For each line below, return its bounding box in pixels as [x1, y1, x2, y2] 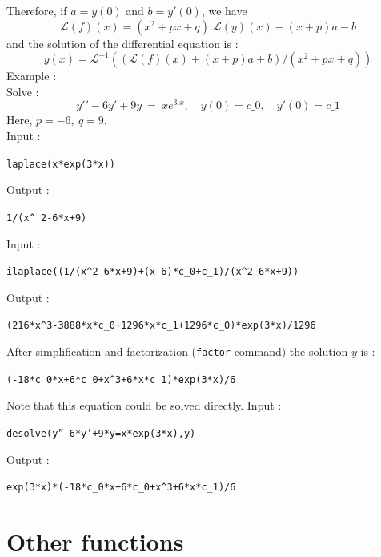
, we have [201, 2, 247, 18]
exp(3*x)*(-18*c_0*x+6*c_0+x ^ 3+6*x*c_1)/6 [6, 482, 236, 494]
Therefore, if [6, 2, 67, 18]
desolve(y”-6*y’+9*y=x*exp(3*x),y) [6, 427, 196, 439]
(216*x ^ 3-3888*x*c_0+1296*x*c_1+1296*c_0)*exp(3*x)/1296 [6, 320, 316, 332]
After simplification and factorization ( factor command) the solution [6, 343, 348, 360]
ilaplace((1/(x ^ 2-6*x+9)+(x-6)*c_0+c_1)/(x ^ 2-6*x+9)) [6, 266, 299, 278]
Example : [6, 67, 57, 84]
